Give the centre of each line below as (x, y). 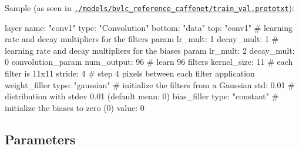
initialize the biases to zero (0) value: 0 (75, 107)
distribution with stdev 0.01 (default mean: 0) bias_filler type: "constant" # (142, 96)
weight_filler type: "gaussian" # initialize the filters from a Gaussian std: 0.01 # (150, 84)
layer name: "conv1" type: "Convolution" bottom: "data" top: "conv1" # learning (149, 27)
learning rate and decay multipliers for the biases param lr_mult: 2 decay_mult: (150, 50)
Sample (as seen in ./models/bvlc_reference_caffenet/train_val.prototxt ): (149, 8)
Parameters (40, 139)
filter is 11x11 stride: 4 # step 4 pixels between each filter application (130, 73)
